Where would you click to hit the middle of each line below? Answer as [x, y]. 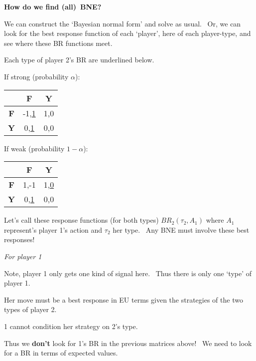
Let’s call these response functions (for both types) [81, 220]
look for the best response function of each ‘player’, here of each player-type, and [128, 33]
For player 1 [23, 256]
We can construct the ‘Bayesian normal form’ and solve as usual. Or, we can [123, 23]
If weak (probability [34, 148]
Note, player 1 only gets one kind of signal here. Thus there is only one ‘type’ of [128, 273]
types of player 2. [30, 309]
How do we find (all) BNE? [53, 6]
